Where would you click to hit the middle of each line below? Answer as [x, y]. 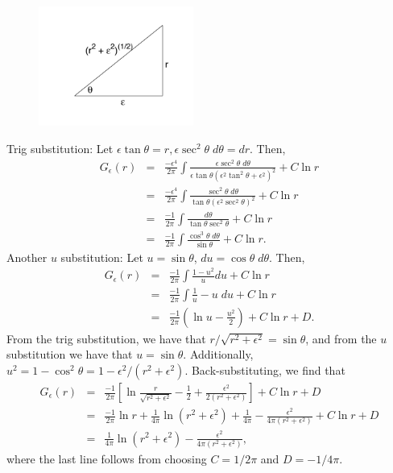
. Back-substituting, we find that [265, 369]
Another [27, 257]
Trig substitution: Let [60, 148]
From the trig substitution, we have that [106, 338]
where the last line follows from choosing [107, 458]
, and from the [341, 338]
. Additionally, [218, 354]
